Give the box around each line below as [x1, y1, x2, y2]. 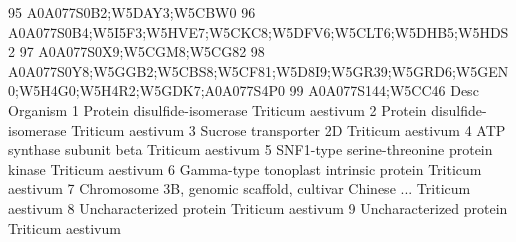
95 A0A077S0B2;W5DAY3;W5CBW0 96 [8, 2, 256, 22]
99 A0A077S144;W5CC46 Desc [289, 80, 479, 101]
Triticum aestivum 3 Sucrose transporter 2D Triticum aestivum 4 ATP [71, 119, 506, 140]
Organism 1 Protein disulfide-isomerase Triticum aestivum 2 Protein [8, 99, 427, 120]
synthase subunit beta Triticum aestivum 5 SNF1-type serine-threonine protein [8, 139, 493, 160]
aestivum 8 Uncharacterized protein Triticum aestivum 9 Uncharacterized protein [8, 197, 508, 218]
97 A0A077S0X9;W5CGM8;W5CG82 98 [19, 41, 265, 62]
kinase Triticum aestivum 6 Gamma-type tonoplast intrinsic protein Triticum [8, 158, 482, 179]
